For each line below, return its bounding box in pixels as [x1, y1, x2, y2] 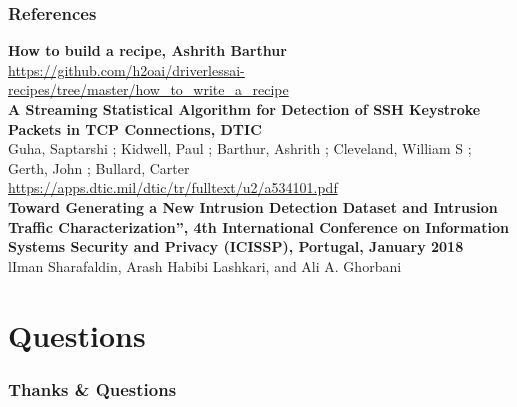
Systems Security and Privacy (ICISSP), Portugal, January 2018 [8, 236, 464, 257]
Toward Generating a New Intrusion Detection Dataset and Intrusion [8, 196, 498, 217]
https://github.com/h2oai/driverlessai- [8, 59, 245, 80]
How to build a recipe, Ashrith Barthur [8, 40, 287, 61]
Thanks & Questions [8, 376, 177, 401]
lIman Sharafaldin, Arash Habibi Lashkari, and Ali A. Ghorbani [8, 255, 402, 276]
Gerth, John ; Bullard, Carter [8, 157, 190, 178]
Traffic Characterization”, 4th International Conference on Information [8, 216, 509, 237]
